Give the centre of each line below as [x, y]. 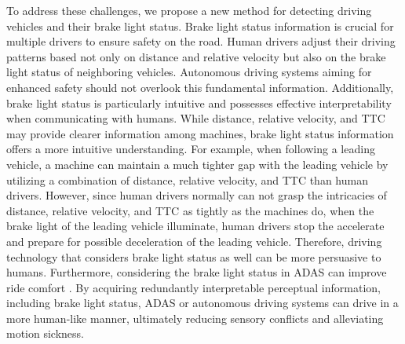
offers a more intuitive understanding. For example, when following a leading [191, 149]
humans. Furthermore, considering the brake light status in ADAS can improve [197, 272]
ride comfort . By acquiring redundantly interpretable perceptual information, [193, 287]
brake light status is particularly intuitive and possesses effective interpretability [199, 102]
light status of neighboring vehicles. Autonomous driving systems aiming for [189, 72]
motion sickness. [45, 333]
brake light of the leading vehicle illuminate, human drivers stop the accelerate [195, 226]
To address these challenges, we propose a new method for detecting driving [189, 10]
